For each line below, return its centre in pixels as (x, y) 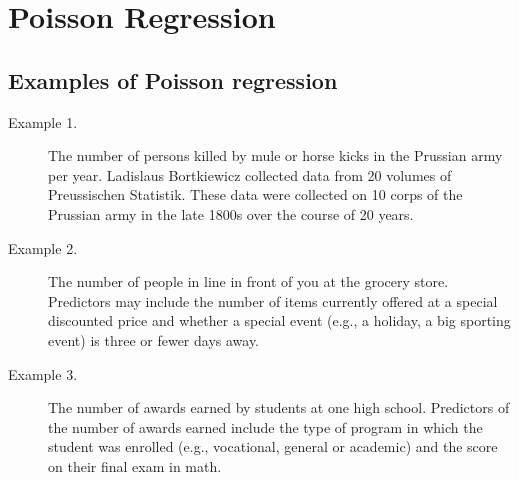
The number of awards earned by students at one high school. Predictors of (279, 407)
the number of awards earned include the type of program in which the (265, 426)
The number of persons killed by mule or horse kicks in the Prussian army (275, 155)
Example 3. (43, 373)
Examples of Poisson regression (173, 79)
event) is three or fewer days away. (154, 339)
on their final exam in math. (135, 465)
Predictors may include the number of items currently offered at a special (273, 300)
